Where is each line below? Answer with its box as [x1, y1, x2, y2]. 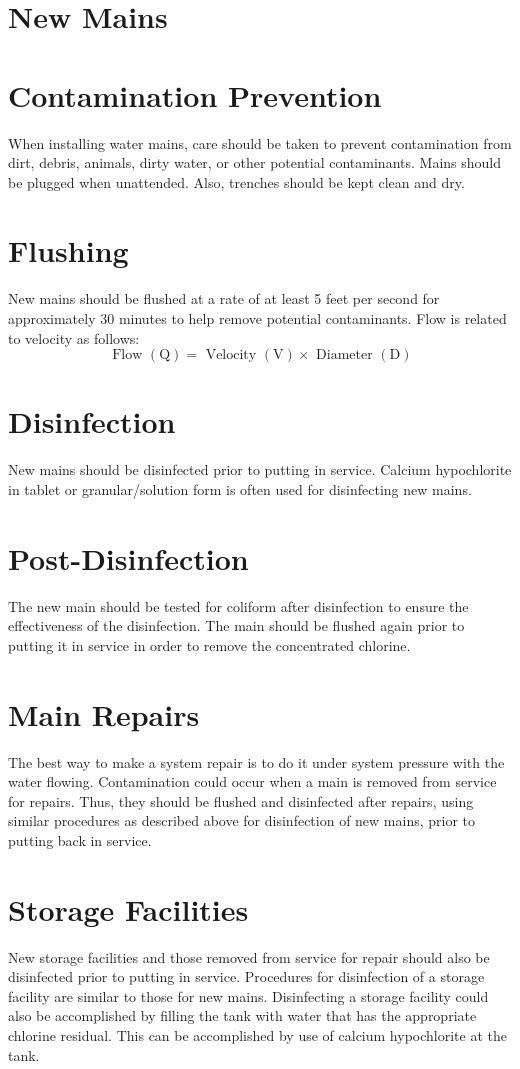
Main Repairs [8, 693, 200, 734]
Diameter [316, 348, 373, 363]
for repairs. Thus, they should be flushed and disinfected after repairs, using [8, 790, 474, 811]
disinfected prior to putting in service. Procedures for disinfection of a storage [8, 966, 485, 987]
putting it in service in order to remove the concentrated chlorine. [8, 634, 411, 655]
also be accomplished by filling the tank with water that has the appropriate [8, 1005, 477, 1026]
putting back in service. [8, 829, 152, 850]
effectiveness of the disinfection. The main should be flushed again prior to [8, 615, 465, 636]
